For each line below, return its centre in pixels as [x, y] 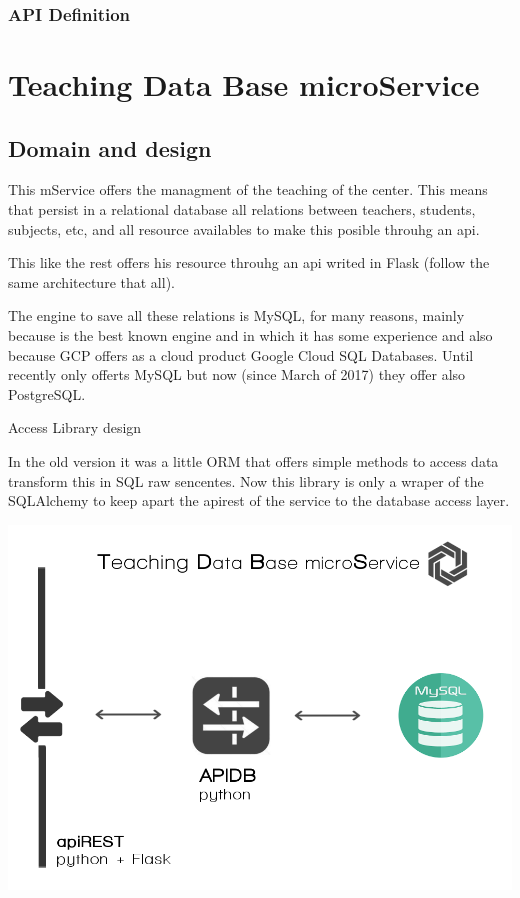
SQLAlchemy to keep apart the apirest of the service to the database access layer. [259, 500]
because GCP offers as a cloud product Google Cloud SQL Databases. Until [241, 354]
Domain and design [110, 147]
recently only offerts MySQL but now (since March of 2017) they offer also [237, 374]
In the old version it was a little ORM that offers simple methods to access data [253, 460]
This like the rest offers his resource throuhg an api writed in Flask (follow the [249, 262]
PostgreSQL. [47, 393]
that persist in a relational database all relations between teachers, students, [242, 209]
